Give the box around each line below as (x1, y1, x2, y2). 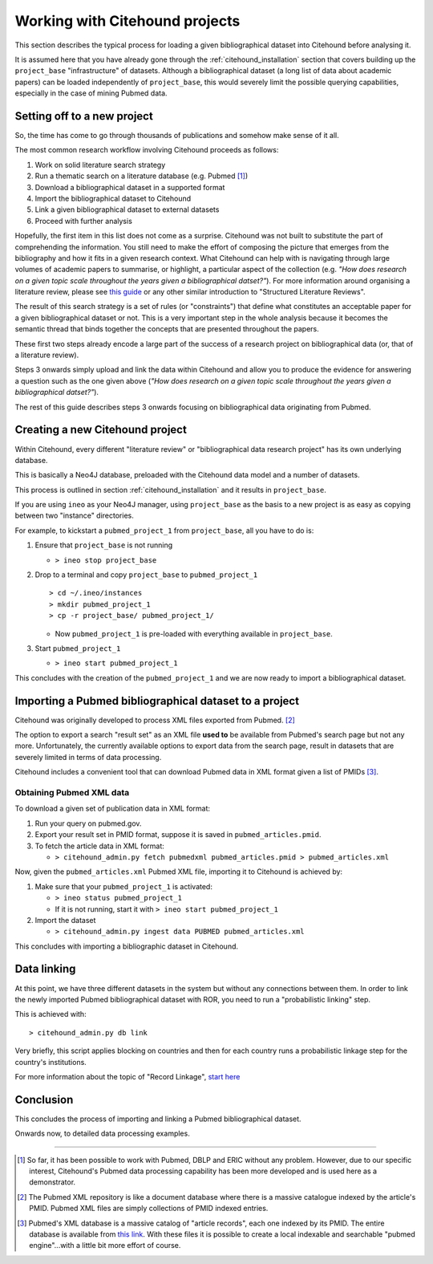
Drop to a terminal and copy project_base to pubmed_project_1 (34, 570, 258, 579)
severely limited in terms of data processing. (14, 752, 162, 762)
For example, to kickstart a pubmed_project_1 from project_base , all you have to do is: (14, 526, 314, 535)
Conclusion (14, 1092, 74, 1107)
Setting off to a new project (14, 109, 154, 123)
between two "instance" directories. (14, 510, 134, 521)
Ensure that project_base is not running (34, 540, 173, 550)
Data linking (14, 962, 76, 976)
